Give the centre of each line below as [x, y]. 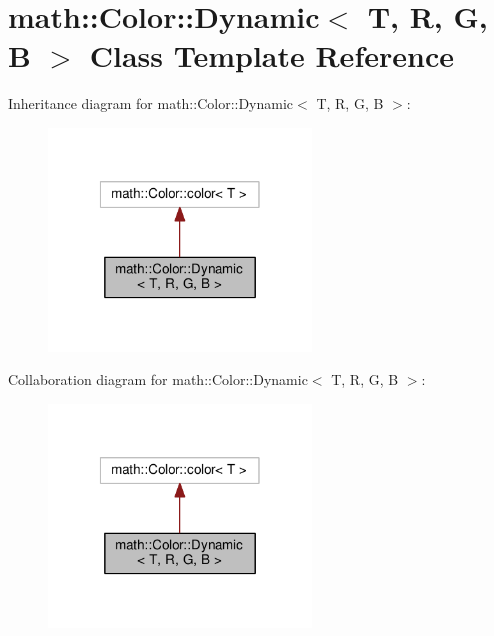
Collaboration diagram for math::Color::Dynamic [158, 379]
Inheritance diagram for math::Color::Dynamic [151, 103]
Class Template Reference [271, 55]
